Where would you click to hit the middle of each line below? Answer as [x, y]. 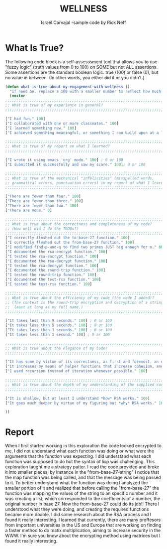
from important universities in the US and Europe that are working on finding [83, 525]
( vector [18, 96]
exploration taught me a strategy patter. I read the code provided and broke [82, 467]
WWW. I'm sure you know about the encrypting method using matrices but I [83, 536]
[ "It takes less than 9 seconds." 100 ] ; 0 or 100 [59, 321]
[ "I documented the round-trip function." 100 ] [55, 270]
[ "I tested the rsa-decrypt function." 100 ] [52, 266]
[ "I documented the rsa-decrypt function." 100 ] [56, 261]
